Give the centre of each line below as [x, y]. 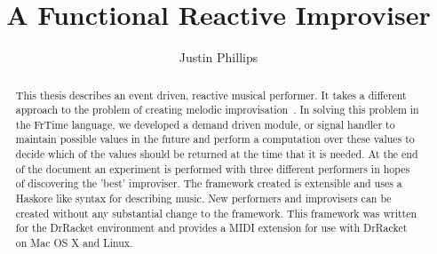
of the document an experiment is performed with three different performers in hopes [213, 168]
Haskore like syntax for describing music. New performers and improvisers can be [203, 198]
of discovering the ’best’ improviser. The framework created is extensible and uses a [209, 183]
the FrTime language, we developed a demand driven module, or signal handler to [205, 124]
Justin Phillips [218, 57]
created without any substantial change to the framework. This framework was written [216, 213]
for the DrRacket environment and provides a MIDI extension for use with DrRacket [211, 228]
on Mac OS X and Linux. [74, 243]
